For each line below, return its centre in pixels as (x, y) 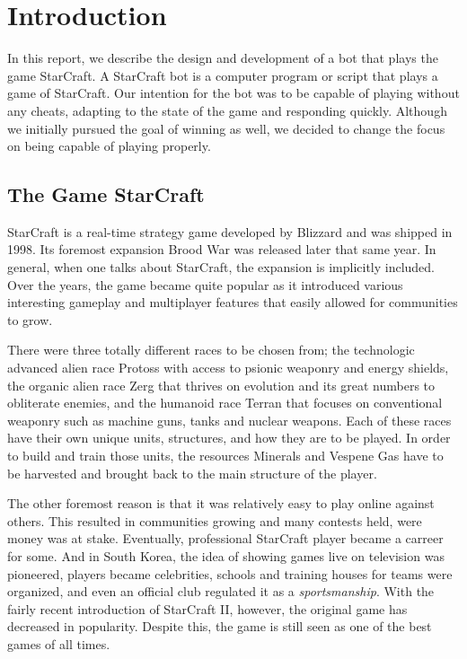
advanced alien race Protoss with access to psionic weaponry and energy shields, (228, 368)
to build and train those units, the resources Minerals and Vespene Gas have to (225, 456)
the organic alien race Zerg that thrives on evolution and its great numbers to (221, 385)
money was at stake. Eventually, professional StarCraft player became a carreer (225, 538)
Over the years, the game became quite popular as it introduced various (205, 284)
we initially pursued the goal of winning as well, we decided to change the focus (226, 128)
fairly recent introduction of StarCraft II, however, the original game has (207, 608)
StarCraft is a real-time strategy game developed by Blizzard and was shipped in (230, 231)
